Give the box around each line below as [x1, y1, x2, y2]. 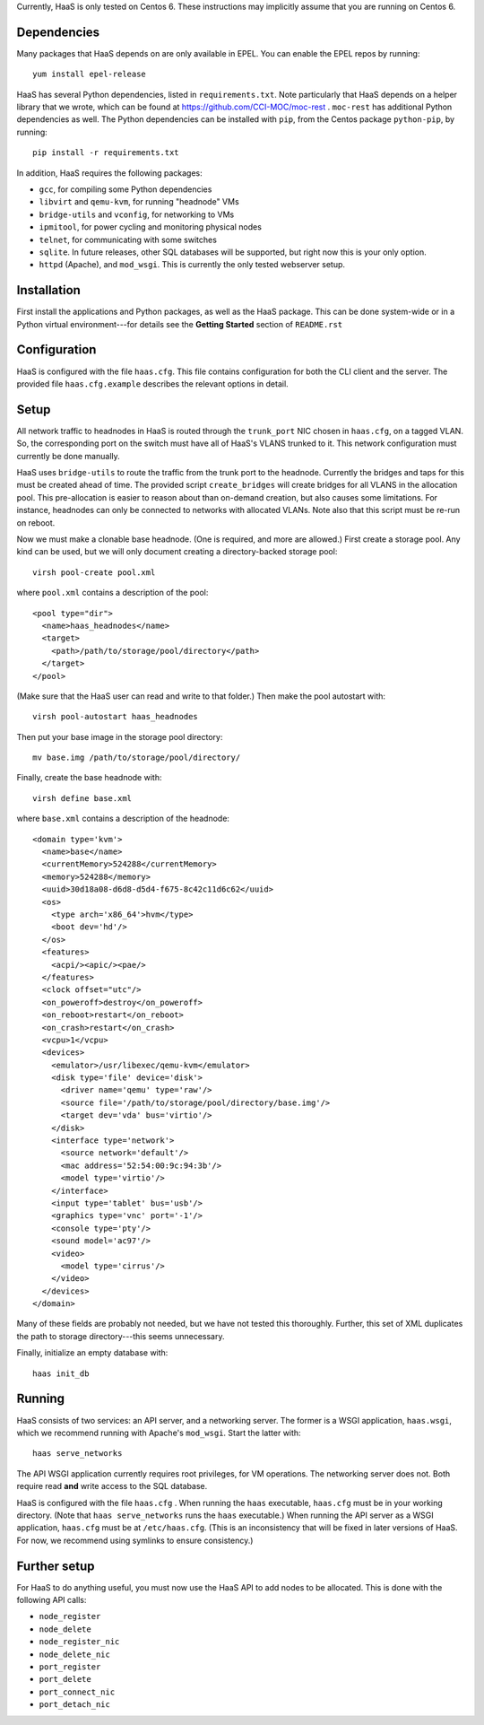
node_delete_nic [39, 1649, 111, 1660]
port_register [39, 1661, 101, 1672]
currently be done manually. [16, 450, 120, 461]
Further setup [16, 1558, 95, 1573]
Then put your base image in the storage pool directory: [16, 731, 223, 742]
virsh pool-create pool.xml [32, 567, 156, 578]
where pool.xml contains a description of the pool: [16, 588, 209, 598]
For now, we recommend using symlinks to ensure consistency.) [16, 1535, 254, 1546]
